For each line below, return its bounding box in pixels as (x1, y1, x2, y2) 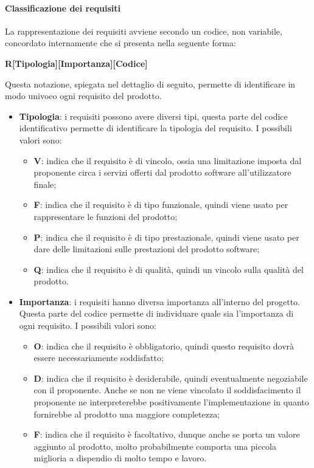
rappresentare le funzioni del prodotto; (33, 210, 178, 222)
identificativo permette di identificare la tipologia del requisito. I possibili (19, 122, 292, 134)
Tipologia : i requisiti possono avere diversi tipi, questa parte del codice (19, 109, 288, 122)
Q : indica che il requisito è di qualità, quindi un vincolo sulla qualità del (33, 263, 304, 275)
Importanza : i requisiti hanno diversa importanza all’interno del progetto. (19, 295, 300, 308)
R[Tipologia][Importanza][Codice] (5, 57, 148, 69)
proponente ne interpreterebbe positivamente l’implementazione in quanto (33, 396, 309, 408)
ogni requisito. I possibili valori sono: (19, 319, 156, 332)
